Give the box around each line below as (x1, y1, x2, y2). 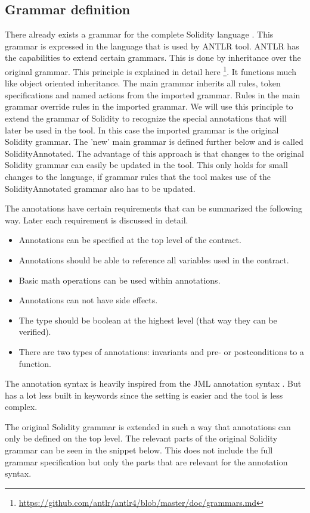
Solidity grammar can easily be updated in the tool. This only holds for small (5, 158, 288, 171)
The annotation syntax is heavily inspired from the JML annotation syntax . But (5, 377, 302, 390)
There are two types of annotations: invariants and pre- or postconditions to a (18, 345, 304, 357)
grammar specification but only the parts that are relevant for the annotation (5, 455, 288, 468)
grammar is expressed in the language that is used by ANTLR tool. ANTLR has (5, 39, 299, 52)
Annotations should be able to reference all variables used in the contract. (18, 253, 289, 266)
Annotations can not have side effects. (18, 294, 158, 306)
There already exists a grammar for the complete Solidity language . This (5, 28, 274, 41)
